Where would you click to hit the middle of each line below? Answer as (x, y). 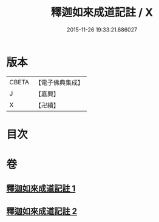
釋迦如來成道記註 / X (102, 12)
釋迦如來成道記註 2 (42, 211)
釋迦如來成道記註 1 (41, 189)
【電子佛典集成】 (59, 82)
